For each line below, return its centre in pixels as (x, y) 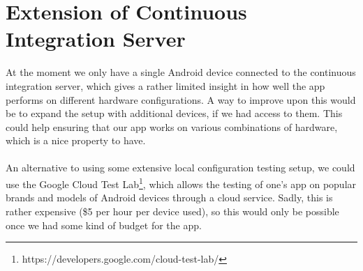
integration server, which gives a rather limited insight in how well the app (165, 85)
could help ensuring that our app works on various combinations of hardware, (172, 126)
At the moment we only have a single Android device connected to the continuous (181, 72)
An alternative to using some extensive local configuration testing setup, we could (180, 168)
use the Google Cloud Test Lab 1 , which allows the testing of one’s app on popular (181, 183)
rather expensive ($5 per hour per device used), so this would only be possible (172, 211)
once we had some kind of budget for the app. (104, 225)
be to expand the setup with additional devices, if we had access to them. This (174, 113)
